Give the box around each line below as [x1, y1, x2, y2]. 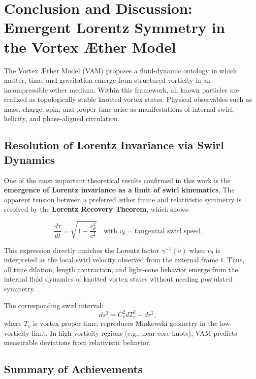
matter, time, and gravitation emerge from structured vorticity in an [4, 75, 211, 85]
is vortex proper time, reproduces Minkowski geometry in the [32, 318, 218, 328]
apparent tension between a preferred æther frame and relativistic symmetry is [4, 194, 242, 204]
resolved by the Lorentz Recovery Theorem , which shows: [4, 204, 190, 214]
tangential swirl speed [134, 227, 200, 235]
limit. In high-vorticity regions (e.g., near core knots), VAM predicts [32, 327, 237, 338]
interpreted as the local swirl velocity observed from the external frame [4, 254, 219, 265]
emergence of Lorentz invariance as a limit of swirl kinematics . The [4, 185, 235, 195]
